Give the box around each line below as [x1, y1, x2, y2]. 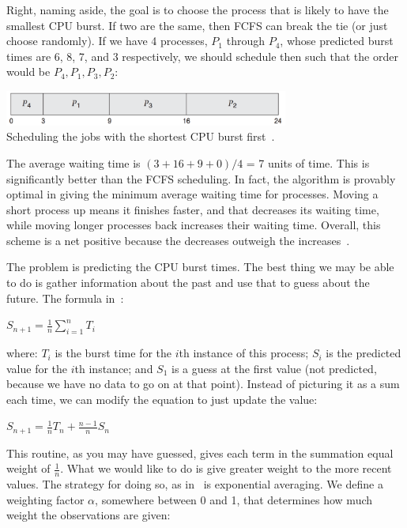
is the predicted [326, 345, 401, 361]
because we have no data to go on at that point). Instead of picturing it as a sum [6, 375, 400, 392]
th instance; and [74, 360, 153, 376]
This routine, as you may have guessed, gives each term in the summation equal [6, 444, 394, 461]
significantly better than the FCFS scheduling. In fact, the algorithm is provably [6, 170, 396, 187]
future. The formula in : [6, 289, 124, 306]
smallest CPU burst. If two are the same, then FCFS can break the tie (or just [6, 17, 388, 33]
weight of [6, 460, 51, 477]
